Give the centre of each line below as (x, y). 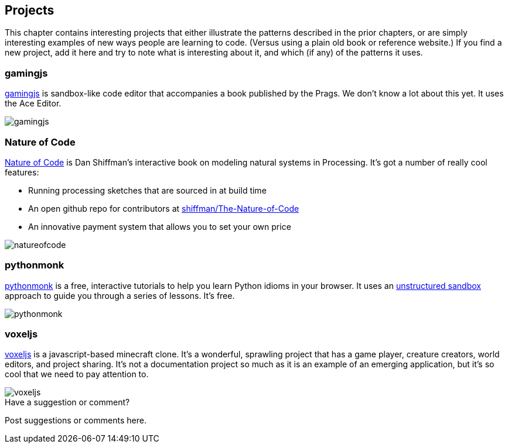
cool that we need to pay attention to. (77, 374)
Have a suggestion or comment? (67, 402)
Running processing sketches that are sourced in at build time (147, 190)
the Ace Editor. (33, 104)
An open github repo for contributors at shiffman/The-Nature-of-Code (164, 208)
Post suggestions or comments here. (76, 421)
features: (22, 172)
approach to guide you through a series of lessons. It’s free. (120, 295)
